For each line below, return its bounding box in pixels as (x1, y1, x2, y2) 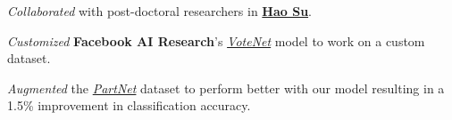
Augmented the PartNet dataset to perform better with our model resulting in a (7, 78, 445, 97)
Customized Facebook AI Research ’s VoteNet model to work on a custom (7, 31, 425, 50)
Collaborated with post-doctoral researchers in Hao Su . (7, 2, 312, 20)
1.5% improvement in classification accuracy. (7, 96, 251, 115)
